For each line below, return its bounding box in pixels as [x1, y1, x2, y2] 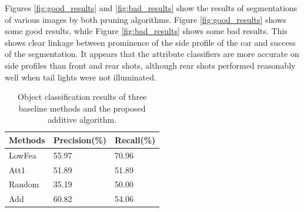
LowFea [9, 149, 36, 161]
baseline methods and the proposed [18, 102, 146, 114]
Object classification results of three [18, 90, 147, 103]
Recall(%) [115, 133, 156, 146]
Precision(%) [53, 133, 107, 146]
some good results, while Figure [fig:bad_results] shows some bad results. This [5, 25, 288, 37]
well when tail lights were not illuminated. [5, 70, 156, 83]
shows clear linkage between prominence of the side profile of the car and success [5, 36, 296, 48]
